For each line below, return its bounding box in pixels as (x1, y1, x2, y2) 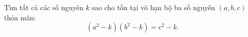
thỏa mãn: (4, 12, 36, 22)
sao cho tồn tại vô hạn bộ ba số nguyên (92, 2, 215, 12)
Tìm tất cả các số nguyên (4, 2, 84, 12)
